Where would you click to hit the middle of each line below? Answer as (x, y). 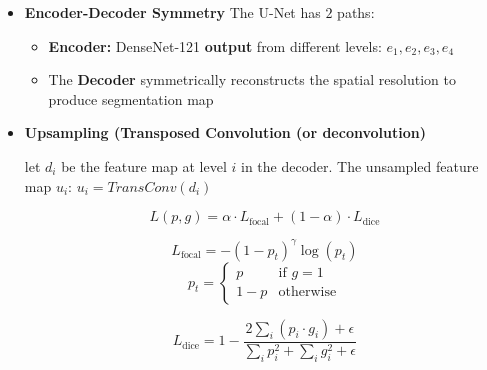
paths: (356, 12)
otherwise (307, 292)
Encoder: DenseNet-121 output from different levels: (215, 45)
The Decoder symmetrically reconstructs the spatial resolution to (252, 79)
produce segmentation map (131, 98)
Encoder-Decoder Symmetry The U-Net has (172, 12)
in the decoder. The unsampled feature (359, 165)
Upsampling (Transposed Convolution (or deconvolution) (225, 132)
